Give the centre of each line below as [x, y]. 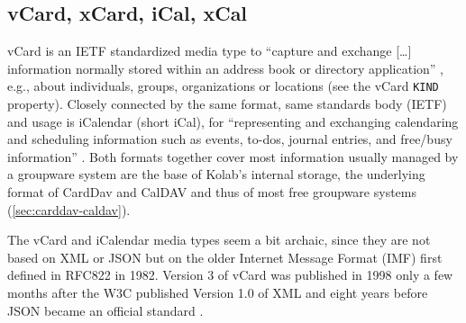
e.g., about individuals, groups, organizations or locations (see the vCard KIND [223, 86]
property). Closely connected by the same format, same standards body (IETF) [227, 104]
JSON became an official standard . [105, 310]
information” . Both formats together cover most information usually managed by [233, 156]
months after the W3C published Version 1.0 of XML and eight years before [218, 292]
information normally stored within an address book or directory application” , [225, 68]
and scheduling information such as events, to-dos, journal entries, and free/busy [230, 139]
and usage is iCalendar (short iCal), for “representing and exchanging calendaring [233, 121]
